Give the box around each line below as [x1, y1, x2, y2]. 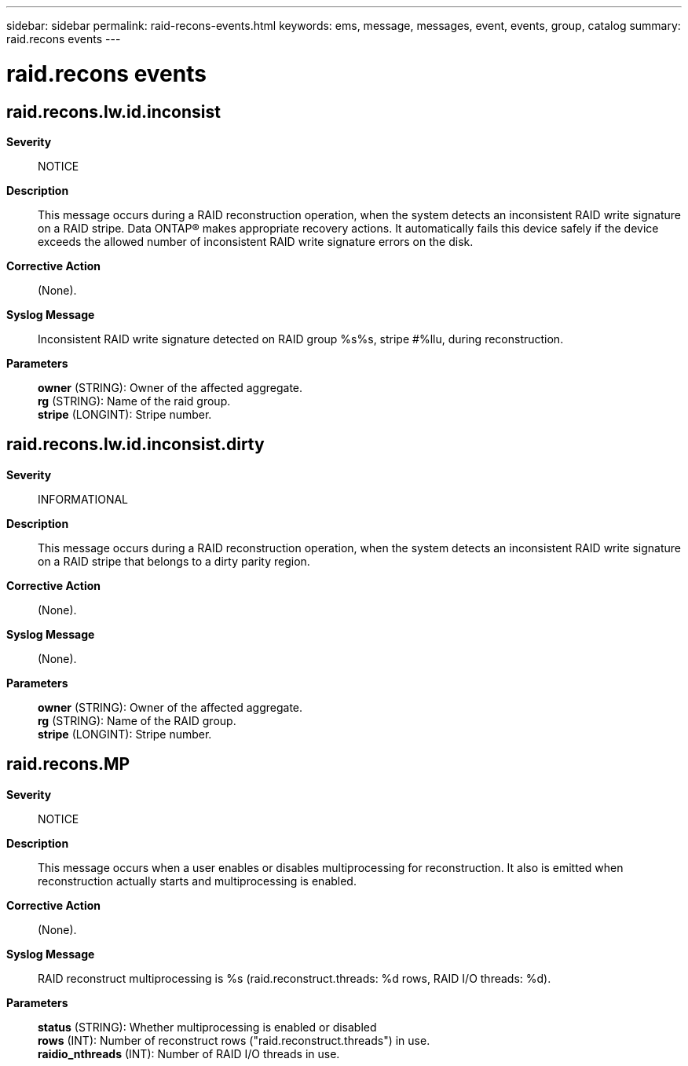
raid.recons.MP [6, 754, 130, 775]
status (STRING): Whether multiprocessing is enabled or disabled [38, 1020, 377, 1034]
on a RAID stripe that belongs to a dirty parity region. [38, 554, 310, 568]
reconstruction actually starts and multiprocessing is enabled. [38, 874, 357, 888]
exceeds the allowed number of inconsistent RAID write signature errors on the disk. [38, 234, 474, 248]
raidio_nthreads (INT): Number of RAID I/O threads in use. [38, 1046, 340, 1061]
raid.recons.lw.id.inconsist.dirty [6, 434, 265, 455]
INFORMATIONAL [38, 492, 129, 506]
